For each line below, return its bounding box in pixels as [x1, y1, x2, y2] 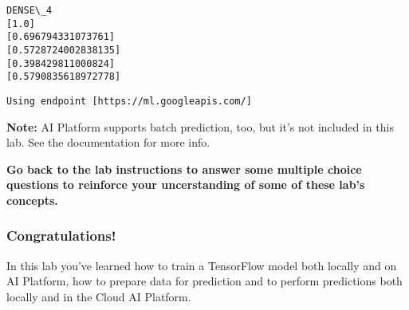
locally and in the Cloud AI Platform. [6, 288, 191, 304]
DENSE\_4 [6, 5, 53, 16]
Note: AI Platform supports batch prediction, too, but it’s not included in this [6, 118, 394, 135]
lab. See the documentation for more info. [6, 134, 210, 151]
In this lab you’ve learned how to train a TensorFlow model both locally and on [6, 257, 397, 273]
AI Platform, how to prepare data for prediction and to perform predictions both [6, 273, 403, 289]
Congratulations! [6, 226, 116, 245]
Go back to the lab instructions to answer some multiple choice [6, 160, 362, 177]
